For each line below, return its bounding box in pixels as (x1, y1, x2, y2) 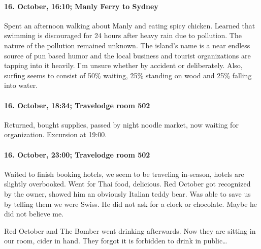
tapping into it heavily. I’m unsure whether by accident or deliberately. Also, (4, 60, 243, 71)
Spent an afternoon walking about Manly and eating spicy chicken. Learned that (4, 20, 255, 30)
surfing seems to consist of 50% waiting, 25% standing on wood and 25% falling (4, 70, 252, 80)
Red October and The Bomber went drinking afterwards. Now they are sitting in (4, 225, 256, 236)
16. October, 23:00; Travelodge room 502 (4, 149, 150, 160)
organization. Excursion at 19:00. (4, 129, 107, 140)
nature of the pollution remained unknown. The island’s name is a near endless (4, 40, 250, 50)
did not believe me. (4, 208, 64, 219)
